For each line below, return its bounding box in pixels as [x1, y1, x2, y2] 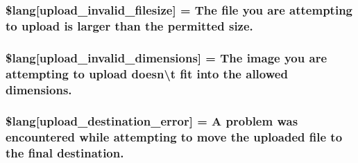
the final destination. [6, 144, 124, 162]
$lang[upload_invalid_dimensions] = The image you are [6, 49, 327, 66]
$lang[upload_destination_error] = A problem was [6, 112, 298, 130]
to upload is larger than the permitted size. [6, 17, 253, 34]
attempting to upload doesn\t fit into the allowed [6, 65, 288, 82]
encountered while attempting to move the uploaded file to [6, 128, 343, 146]
